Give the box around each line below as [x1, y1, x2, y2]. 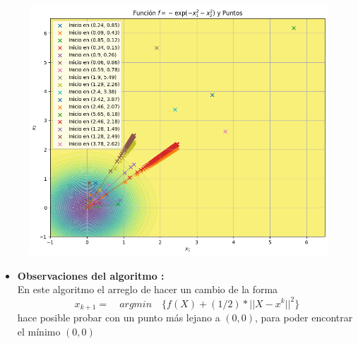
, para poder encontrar [255, 309, 353, 324]
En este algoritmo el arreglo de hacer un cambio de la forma [17, 282, 278, 297]
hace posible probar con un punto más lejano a [17, 309, 220, 324]
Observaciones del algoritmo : [17, 268, 165, 283]
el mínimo [17, 324, 61, 338]
